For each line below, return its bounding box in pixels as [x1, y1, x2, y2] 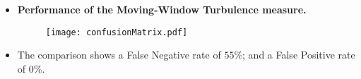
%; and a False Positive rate [234, 47, 355, 62]
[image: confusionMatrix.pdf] [45, 27, 188, 37]
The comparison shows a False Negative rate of [17, 47, 221, 62]
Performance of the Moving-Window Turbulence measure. [17, 2, 307, 16]
